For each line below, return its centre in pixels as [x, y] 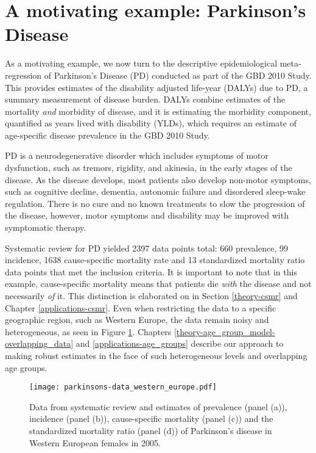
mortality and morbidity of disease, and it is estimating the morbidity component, [158, 111]
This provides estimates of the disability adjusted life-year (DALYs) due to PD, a [156, 87]
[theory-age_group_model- [224, 331]
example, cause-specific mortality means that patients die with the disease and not [158, 284]
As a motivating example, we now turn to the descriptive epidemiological [141, 63]
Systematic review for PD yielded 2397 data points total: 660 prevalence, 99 [146, 248]
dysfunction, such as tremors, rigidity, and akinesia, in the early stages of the [149, 168]
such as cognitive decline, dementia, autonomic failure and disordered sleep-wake [155, 191]
